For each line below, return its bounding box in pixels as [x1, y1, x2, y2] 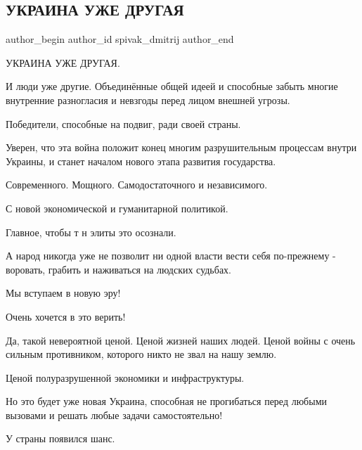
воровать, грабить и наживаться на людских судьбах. [6, 262, 231, 276]
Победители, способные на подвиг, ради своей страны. [6, 116, 241, 131]
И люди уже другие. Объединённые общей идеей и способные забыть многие [6, 79, 338, 94]
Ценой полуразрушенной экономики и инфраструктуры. [6, 370, 245, 385]
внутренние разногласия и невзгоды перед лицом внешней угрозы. [6, 92, 290, 107]
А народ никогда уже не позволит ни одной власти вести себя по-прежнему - [6, 248, 336, 263]
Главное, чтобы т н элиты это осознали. [6, 224, 176, 239]
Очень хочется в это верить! [6, 309, 126, 323]
